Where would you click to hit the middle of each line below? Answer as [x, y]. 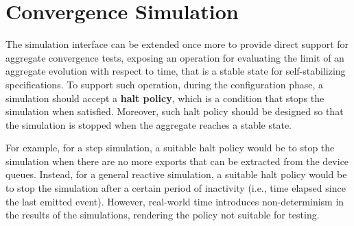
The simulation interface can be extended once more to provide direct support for [177, 44]
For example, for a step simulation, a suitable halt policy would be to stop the [170, 148]
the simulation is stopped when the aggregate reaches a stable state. [149, 124]
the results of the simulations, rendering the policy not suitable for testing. [163, 215]
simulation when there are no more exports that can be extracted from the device [177, 161]
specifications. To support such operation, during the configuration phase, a [164, 84]
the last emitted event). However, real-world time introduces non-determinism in [175, 201]
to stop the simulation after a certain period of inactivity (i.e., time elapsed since [176, 188]
